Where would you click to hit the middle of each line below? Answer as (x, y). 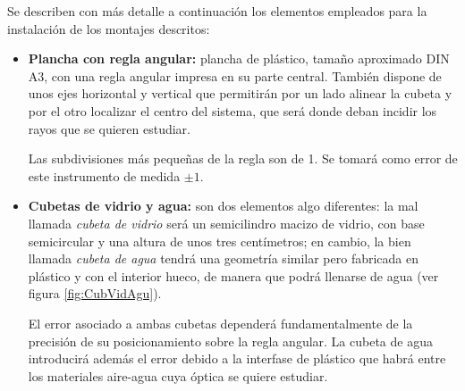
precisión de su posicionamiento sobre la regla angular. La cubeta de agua (230, 341)
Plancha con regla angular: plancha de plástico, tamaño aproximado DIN (239, 58)
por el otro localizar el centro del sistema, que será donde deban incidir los (232, 110)
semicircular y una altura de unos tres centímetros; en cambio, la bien (220, 241)
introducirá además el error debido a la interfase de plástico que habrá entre (237, 358)
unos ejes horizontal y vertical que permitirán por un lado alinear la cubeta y (240, 93)
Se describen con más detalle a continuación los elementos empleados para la (217, 11)
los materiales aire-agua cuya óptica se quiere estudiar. (178, 375)
